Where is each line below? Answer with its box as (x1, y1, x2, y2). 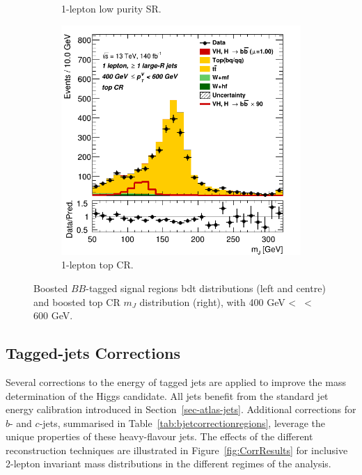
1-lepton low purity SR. (61, 1, 162, 15)
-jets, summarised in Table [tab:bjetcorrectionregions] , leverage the (39, 415, 326, 430)
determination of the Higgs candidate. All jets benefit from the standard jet (6, 388, 329, 403)
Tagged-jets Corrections (6, 342, 180, 364)
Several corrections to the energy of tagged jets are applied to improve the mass (6, 374, 346, 389)
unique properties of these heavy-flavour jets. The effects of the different (6, 429, 313, 444)
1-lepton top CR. (61, 257, 134, 272)
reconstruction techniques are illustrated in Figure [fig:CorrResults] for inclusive (6, 442, 348, 457)
